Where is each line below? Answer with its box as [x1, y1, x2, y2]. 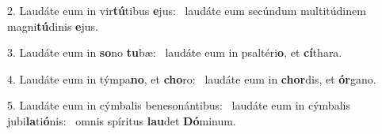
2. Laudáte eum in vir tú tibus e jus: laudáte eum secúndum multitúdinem [7, 2, 366, 18]
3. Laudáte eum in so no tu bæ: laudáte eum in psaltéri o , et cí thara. [7, 44, 342, 61]
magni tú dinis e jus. [7, 17, 98, 34]
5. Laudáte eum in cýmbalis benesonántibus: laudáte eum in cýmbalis [7, 97, 350, 114]
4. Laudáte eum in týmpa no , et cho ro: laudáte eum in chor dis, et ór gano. [7, 70, 376, 87]
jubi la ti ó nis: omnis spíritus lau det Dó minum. [7, 112, 236, 128]
